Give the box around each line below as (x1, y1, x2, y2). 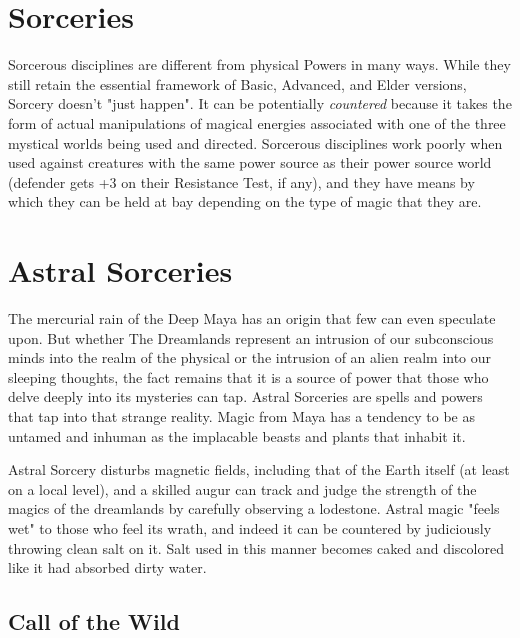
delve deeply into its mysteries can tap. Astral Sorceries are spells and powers (8, 386, 483, 407)
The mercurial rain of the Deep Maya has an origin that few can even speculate (8, 308, 496, 328)
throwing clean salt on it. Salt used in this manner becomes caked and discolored (8, 537, 504, 558)
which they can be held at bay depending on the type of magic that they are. (8, 191, 482, 212)
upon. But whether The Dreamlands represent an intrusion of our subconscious (8, 327, 494, 348)
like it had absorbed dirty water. (8, 557, 207, 578)
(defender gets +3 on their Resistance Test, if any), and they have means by (8, 171, 475, 192)
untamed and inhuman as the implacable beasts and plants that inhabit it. (8, 425, 466, 446)
